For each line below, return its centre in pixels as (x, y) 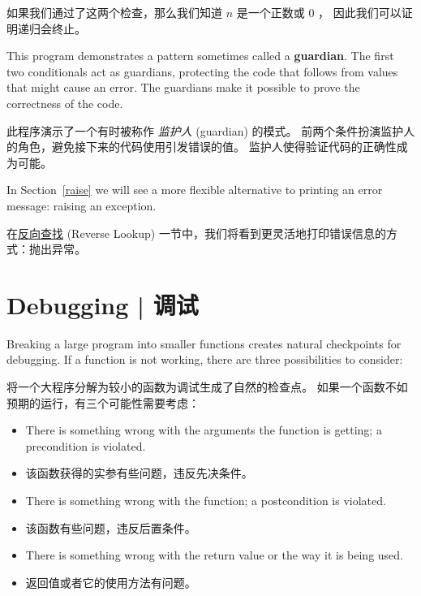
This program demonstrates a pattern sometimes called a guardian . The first (200, 56)
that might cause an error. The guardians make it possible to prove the (183, 87)
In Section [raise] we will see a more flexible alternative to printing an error (195, 190)
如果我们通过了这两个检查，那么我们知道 (114, 12)
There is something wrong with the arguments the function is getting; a (204, 430)
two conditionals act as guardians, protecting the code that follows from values (202, 71)
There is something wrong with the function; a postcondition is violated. (206, 500)
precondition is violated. (86, 445)
